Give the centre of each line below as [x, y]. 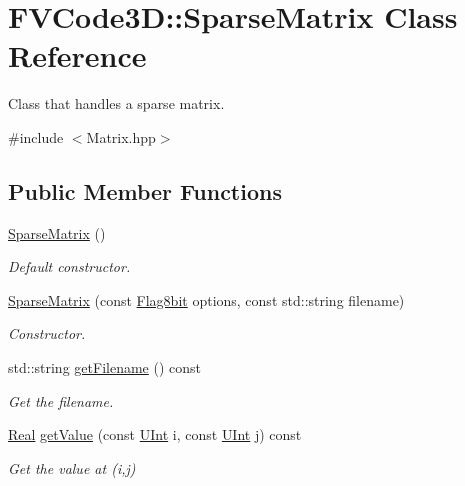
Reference [77, 55]
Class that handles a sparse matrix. [116, 103]
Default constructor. [69, 266]
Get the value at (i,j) [72, 467]
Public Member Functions [145, 190]
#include [36, 136]
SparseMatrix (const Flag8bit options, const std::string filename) [206, 299]
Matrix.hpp [121, 136]
